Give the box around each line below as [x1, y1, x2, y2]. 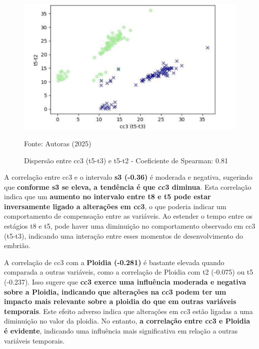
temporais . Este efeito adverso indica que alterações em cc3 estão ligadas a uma [4, 306, 253, 316]
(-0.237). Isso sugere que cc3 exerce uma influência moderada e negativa [4, 277, 246, 287]
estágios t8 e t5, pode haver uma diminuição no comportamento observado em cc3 [4, 221, 255, 231]
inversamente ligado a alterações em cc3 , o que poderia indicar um [4, 201, 226, 211]
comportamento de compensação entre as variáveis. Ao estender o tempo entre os [4, 211, 252, 221]
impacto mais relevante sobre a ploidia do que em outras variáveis [4, 296, 236, 307]
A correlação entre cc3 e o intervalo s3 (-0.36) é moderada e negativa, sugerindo [4, 172, 252, 182]
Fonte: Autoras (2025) [24, 138, 91, 148]
